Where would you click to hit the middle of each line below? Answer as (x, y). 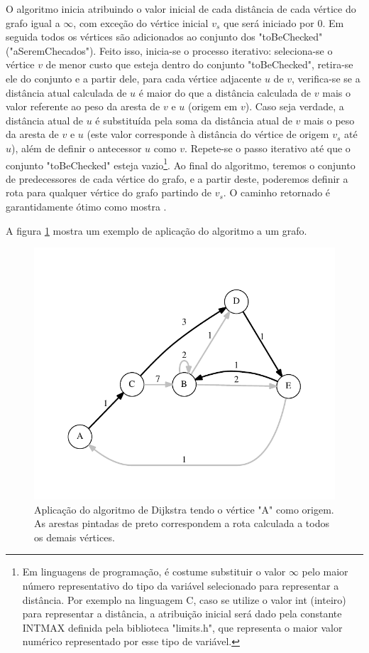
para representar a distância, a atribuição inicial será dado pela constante (182, 614)
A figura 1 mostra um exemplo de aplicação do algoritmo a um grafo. (156, 230)
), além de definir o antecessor (77, 148)
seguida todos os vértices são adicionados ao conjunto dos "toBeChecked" (164, 37)
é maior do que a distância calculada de (225, 92)
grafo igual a (33, 22)
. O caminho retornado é (277, 192)
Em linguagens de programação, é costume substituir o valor (154, 572)
